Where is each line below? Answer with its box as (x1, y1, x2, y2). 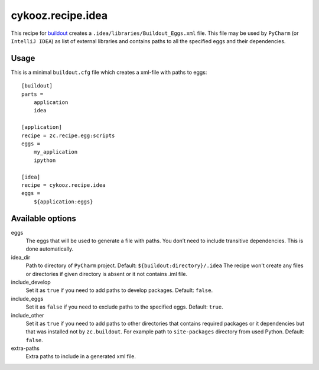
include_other (11, 311, 44, 319)
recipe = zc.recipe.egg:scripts (21, 132, 115, 139)
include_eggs (11, 295, 44, 302)
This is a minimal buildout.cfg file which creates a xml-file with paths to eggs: (11, 69, 207, 76)
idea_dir (11, 254, 31, 261)
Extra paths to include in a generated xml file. (25, 353, 136, 360)
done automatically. (25, 245, 74, 252)
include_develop (11, 278, 51, 285)
